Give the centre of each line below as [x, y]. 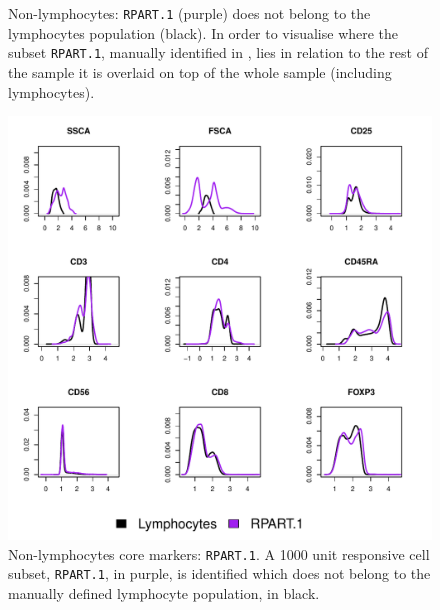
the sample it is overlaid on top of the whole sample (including [200, 71]
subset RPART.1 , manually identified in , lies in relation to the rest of [218, 52]
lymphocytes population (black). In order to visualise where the [203, 32]
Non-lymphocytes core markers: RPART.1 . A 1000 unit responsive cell [219, 553]
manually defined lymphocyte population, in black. [164, 593]
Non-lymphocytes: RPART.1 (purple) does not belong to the [189, 13]
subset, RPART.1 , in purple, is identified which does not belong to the [219, 573]
